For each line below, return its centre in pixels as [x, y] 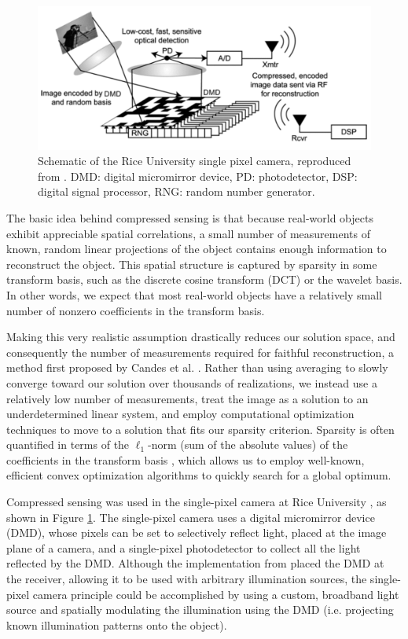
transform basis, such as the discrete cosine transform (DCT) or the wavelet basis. [204, 279]
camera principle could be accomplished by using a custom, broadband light [216, 594]
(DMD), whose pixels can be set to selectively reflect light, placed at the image [197, 532]
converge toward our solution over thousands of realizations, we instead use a [192, 382]
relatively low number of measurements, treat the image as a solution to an [187, 398]
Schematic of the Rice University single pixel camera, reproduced [195, 161]
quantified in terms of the [68, 444]
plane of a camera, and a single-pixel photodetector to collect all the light [184, 547]
